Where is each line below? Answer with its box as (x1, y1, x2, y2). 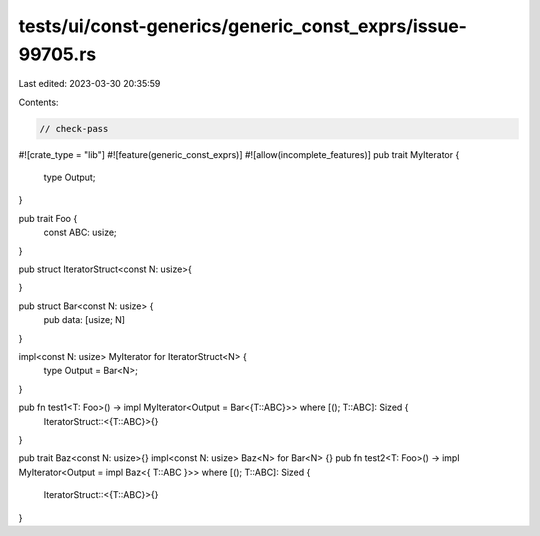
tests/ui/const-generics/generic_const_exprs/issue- (18, 15, 467, 37)
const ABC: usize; (43, 226, 117, 239)
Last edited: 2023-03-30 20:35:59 (18, 78, 161, 90)
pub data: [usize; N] (43, 314, 125, 326)
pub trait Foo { (18, 212, 78, 224)
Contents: (18, 96, 59, 108)
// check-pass (39, 123, 109, 134)
